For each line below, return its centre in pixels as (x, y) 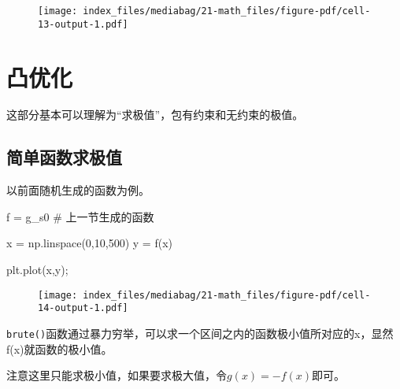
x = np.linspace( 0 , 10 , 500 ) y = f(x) (89, 243)
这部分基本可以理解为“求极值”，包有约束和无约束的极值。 (155, 115)
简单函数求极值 (64, 157)
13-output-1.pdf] (83, 24)
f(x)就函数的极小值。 (59, 348)
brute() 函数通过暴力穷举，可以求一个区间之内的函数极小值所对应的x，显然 (200, 333)
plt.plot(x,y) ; (37, 270)
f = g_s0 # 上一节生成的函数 (80, 216)
